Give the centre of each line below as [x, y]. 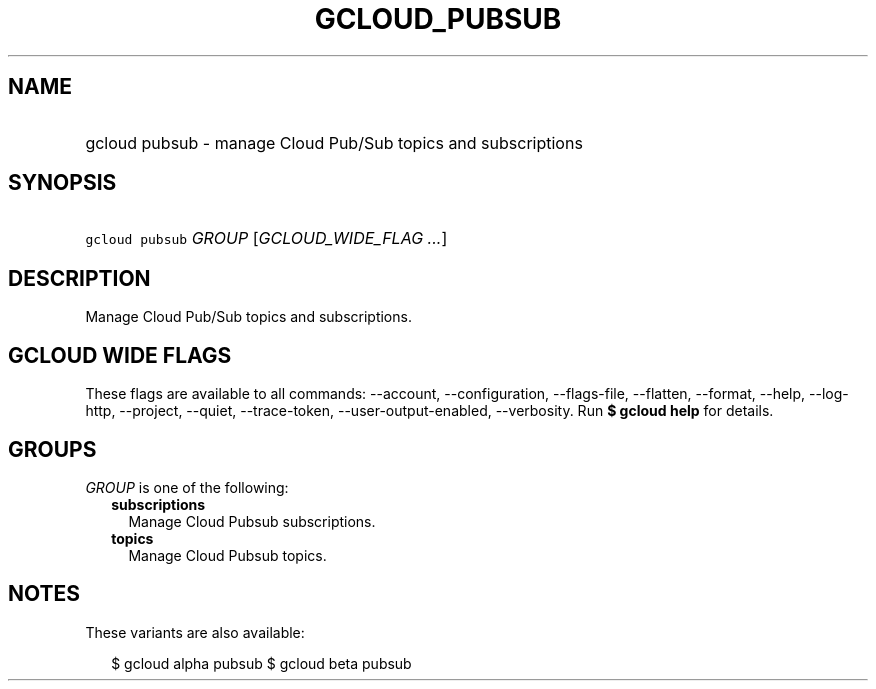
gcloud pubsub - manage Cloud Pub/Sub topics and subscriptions [334, 142]
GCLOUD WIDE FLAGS [120, 355]
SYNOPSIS [62, 183]
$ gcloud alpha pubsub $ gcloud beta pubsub [261, 663]
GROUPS [52, 449]
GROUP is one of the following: [187, 487]
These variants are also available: [195, 632]
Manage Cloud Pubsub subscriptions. [252, 521]
